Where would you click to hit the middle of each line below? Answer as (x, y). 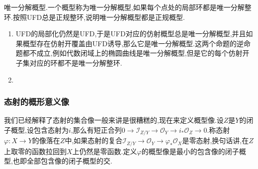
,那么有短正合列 (96, 129)
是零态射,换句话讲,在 (215, 140)
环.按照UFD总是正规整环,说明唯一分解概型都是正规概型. (95, 17)
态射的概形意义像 (37, 102)
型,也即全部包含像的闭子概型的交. (58, 161)
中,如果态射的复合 (94, 140)
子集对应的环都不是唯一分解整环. (69, 62)
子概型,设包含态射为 (36, 129)
